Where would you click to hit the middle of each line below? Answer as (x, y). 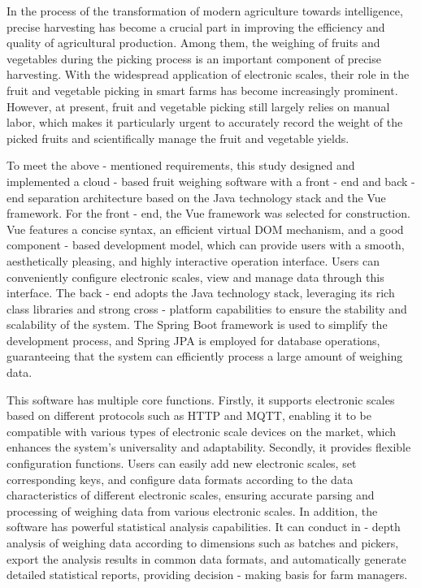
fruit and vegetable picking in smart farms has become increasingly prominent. (202, 90)
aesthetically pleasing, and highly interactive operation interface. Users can (193, 260)
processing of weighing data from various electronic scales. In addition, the (192, 510)
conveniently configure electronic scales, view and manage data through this (195, 277)
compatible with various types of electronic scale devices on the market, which (202, 431)
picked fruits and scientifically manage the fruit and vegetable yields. (178, 138)
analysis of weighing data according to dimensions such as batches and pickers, (203, 543)
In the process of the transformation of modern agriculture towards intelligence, (205, 11)
